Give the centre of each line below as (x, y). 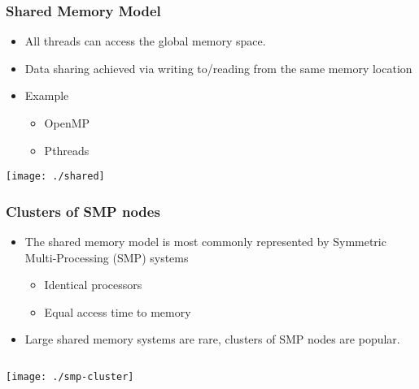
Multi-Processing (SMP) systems (107, 257)
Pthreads (67, 150)
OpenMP (67, 123)
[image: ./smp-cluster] (70, 377)
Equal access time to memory (118, 311)
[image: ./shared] (55, 177)
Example (47, 95)
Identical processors (93, 285)
